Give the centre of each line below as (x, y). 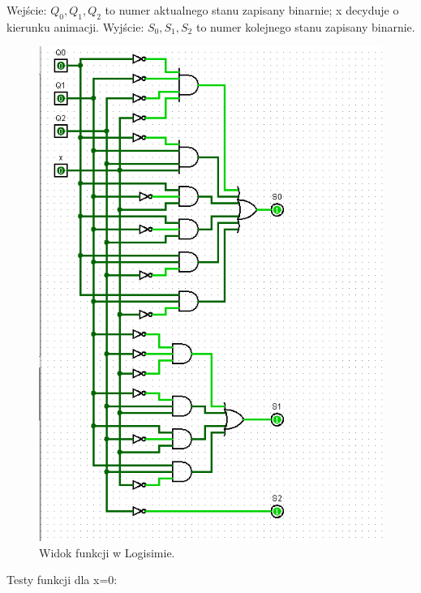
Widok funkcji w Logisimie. (107, 552)
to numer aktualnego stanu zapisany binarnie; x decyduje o (252, 10)
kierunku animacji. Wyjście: (75, 26)
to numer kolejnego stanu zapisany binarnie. (305, 26)
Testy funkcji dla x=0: (62, 580)
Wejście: (27, 10)
